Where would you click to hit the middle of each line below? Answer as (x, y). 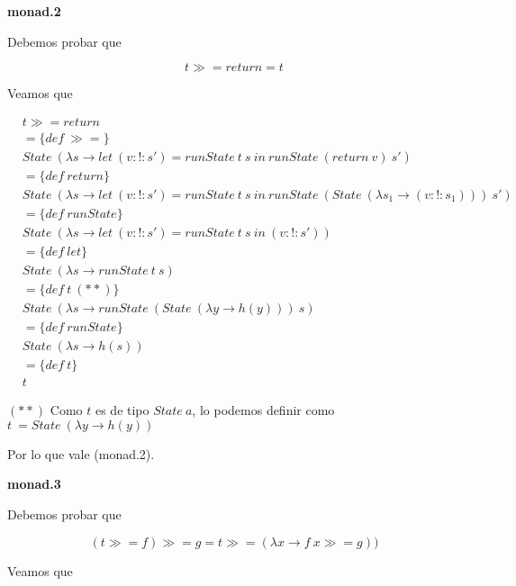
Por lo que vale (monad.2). (81, 453)
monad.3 (34, 484)
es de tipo (122, 410)
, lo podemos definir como (263, 410)
